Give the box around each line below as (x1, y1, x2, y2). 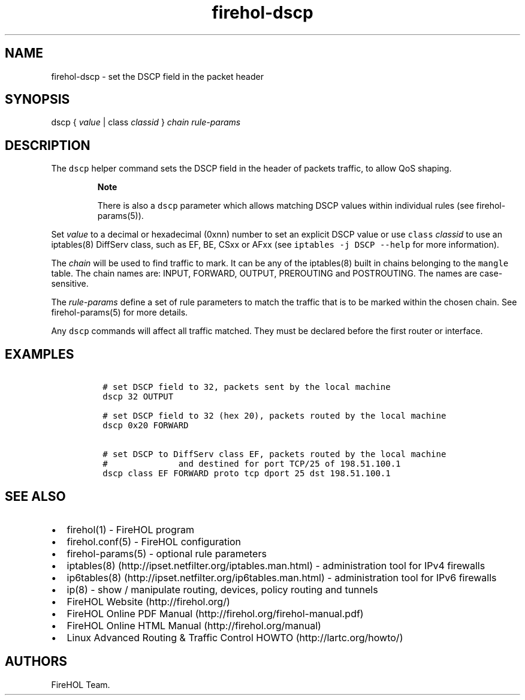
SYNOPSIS (5, 92, 70, 107)
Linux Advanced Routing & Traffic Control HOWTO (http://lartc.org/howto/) (67, 631, 403, 644)
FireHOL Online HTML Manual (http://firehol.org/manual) (67, 619, 321, 632)
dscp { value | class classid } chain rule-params (51, 117, 241, 128)
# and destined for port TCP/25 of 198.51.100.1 (102, 459, 401, 469)
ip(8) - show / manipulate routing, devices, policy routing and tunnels (67, 583, 378, 596)
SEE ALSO (5, 488, 66, 504)
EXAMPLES (5, 346, 74, 362)
